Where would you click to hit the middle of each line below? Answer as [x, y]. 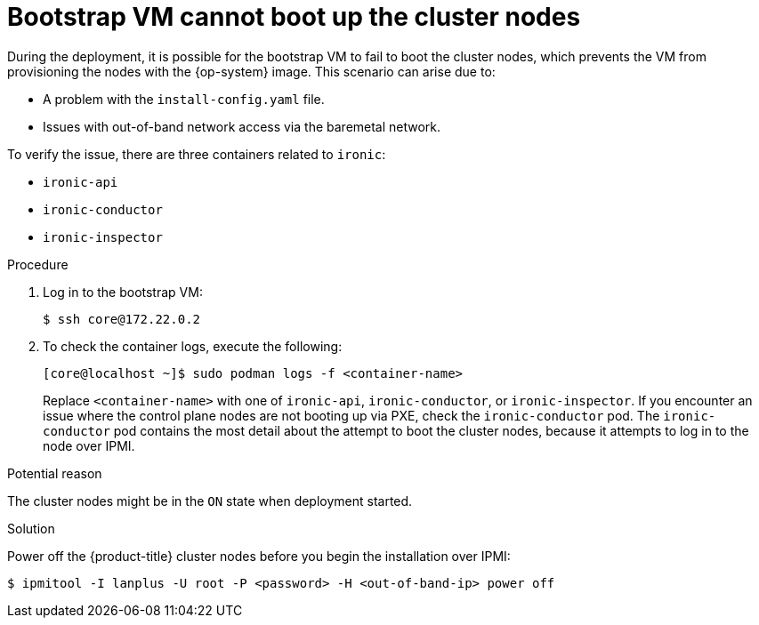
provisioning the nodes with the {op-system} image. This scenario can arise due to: [251, 71]
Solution [31, 528]
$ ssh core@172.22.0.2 [122, 319]
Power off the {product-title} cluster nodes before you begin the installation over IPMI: [259, 556]
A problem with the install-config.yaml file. [184, 99]
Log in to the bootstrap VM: [123, 292]
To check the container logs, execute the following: [193, 346]
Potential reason [55, 473]
